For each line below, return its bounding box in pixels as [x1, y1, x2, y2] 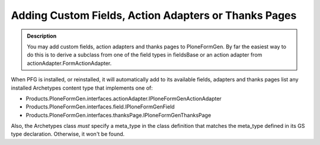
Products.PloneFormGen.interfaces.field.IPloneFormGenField [25, 103, 175, 110]
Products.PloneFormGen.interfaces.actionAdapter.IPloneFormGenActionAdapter [25, 95, 222, 102]
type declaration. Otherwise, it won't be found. [11, 130, 125, 138]
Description [27, 32, 57, 39]
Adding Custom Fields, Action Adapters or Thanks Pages [11, 9, 297, 22]
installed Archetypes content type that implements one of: [11, 84, 153, 91]
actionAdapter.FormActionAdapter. [27, 60, 112, 67]
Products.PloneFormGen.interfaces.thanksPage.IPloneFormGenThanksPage [25, 111, 212, 118]
